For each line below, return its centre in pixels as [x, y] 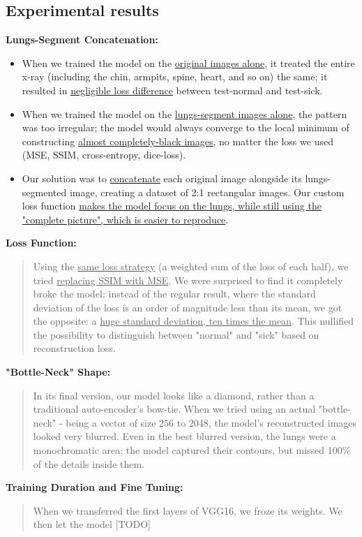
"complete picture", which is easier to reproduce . [125, 219]
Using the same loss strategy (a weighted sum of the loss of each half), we [191, 266]
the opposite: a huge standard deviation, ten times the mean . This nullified [194, 321]
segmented [44, 192]
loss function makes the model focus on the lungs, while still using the [172, 206]
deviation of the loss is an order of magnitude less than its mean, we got [188, 307]
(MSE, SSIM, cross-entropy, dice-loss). [104, 155]
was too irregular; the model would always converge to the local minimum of [186, 127]
